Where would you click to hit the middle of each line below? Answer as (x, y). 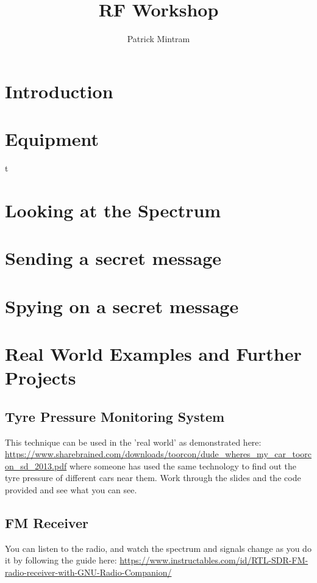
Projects (41, 378)
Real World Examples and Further (153, 353)
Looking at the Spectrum (113, 210)
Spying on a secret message (122, 306)
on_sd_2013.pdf (36, 465)
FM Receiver (47, 522)
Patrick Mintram (158, 39)
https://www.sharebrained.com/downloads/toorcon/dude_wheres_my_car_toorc (158, 454)
